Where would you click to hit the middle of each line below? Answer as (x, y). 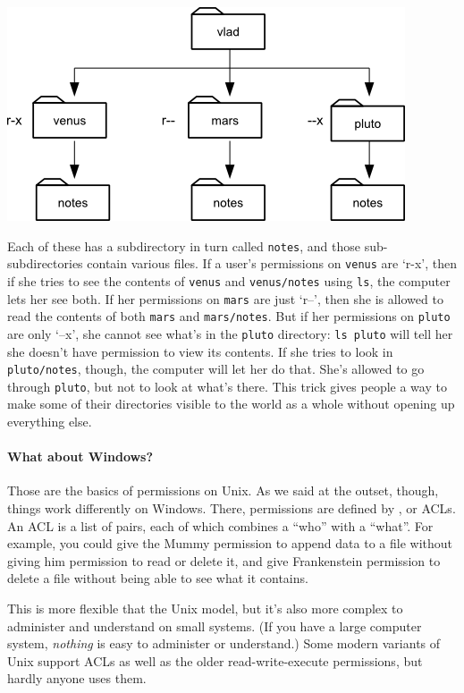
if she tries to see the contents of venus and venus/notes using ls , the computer (229, 280)
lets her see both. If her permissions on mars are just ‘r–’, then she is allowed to (225, 298)
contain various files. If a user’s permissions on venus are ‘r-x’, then (272, 263)
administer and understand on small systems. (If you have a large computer (215, 625)
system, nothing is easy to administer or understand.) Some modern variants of (224, 643)
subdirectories (45, 263)
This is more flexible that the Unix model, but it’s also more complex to (205, 608)
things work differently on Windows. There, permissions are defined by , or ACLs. (232, 508)
